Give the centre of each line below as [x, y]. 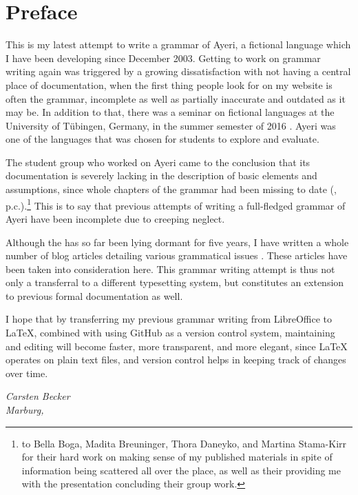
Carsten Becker [38, 396]
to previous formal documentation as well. [94, 295]
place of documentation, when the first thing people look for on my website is [169, 84]
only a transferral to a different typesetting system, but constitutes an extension [175, 282]
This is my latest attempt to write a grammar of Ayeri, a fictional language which [178, 44]
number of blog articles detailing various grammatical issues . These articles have [177, 255]
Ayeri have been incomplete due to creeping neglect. [115, 218]
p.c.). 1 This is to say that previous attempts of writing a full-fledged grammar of [176, 204]
